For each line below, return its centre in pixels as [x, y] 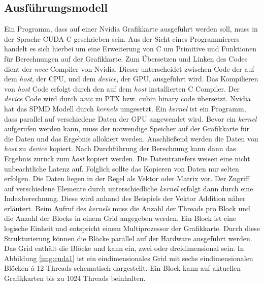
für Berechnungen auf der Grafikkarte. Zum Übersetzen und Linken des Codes [126, 58]
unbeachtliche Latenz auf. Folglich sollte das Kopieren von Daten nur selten [122, 168]
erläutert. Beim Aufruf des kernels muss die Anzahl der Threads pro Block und [127, 208]
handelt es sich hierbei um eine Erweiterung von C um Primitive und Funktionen [130, 49]
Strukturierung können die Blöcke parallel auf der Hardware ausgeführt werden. [128, 238]
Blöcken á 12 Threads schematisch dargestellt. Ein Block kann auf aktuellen [123, 268]
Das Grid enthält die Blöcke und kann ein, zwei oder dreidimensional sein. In [124, 248]
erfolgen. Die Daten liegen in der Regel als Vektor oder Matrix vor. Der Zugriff [127, 178]
